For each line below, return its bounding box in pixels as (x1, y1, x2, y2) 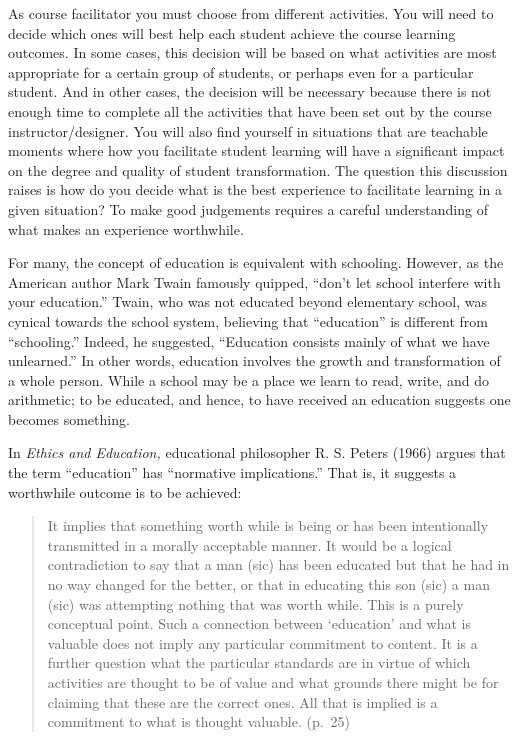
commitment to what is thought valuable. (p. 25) (47, 711, 351, 732)
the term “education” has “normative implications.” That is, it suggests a (8, 462, 457, 483)
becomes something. (8, 408, 130, 429)
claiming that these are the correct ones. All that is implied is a (47, 691, 438, 712)
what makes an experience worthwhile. (8, 218, 244, 239)
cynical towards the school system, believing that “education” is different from (8, 310, 488, 331)
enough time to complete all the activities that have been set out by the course (8, 100, 492, 121)
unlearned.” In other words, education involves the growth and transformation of (8, 350, 501, 371)
